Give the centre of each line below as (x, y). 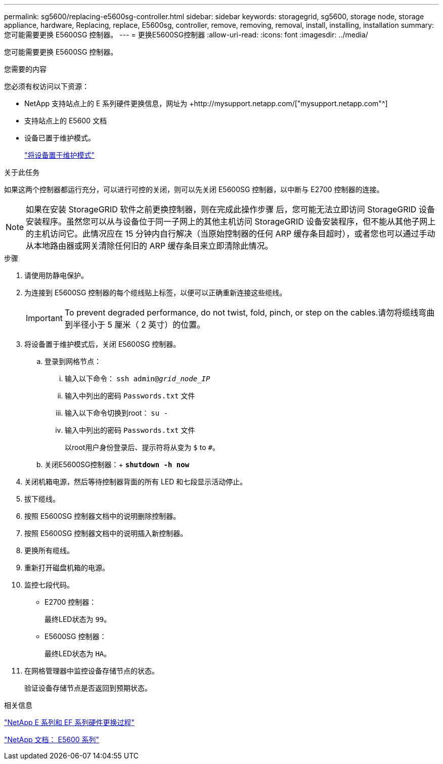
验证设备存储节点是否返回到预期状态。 (88, 688)
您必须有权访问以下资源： (47, 86)
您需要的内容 (25, 69)
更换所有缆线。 (49, 550)
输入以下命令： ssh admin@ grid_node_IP (138, 378)
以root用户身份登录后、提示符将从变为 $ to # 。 (142, 447)
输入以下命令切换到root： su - (117, 413)
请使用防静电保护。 (56, 275)
